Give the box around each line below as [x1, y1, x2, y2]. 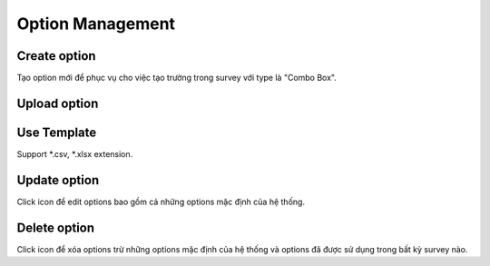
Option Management [16, 14, 176, 34]
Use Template [16, 124, 97, 140]
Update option [16, 172, 100, 188]
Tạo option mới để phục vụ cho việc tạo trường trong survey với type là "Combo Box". [16, 73, 338, 84]
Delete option [16, 220, 95, 235]
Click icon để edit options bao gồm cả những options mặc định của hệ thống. [16, 196, 306, 207]
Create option [16, 48, 96, 64]
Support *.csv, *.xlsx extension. [16, 148, 133, 159]
